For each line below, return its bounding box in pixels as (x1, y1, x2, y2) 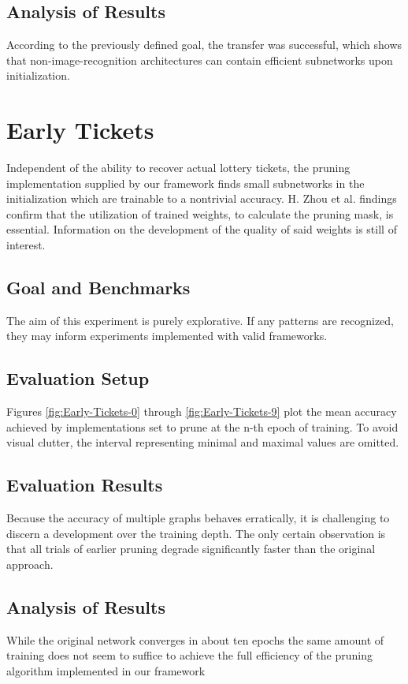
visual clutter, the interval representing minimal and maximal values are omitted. (6, 434, 399, 450)
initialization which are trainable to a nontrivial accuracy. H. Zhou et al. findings (6, 190, 397, 207)
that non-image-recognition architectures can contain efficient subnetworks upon (6, 51, 393, 68)
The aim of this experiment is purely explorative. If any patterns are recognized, (6, 312, 395, 328)
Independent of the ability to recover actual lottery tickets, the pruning (6, 159, 351, 176)
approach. (6, 556, 54, 573)
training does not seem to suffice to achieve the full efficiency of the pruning (6, 647, 373, 663)
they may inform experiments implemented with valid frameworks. (6, 327, 328, 344)
